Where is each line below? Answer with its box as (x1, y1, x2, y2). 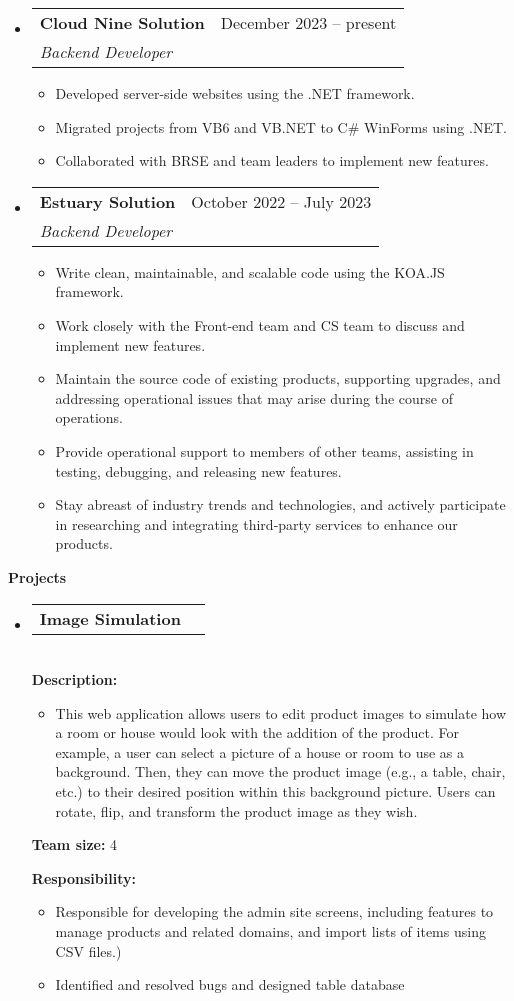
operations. (55, 407, 124, 428)
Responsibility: (31, 867, 136, 888)
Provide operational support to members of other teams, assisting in (55, 440, 474, 461)
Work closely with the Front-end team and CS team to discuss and (55, 314, 465, 335)
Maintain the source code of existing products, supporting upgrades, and (55, 368, 501, 389)
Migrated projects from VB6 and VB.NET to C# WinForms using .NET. (55, 116, 507, 137)
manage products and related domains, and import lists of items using (55, 921, 486, 942)
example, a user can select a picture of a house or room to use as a (55, 741, 465, 762)
